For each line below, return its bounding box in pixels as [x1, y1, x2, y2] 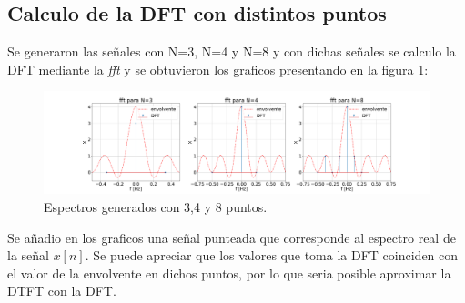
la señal [7, 246, 49, 265]
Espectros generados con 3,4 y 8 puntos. [44, 197, 268, 217]
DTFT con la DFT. [7, 281, 116, 300]
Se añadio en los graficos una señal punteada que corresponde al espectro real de [7, 227, 456, 247]
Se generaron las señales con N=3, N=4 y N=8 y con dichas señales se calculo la [7, 42, 456, 61]
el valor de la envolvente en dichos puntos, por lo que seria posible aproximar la [7, 263, 451, 282]
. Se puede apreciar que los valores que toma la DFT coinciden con [85, 246, 459, 265]
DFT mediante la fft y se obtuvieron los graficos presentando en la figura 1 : [7, 59, 429, 78]
